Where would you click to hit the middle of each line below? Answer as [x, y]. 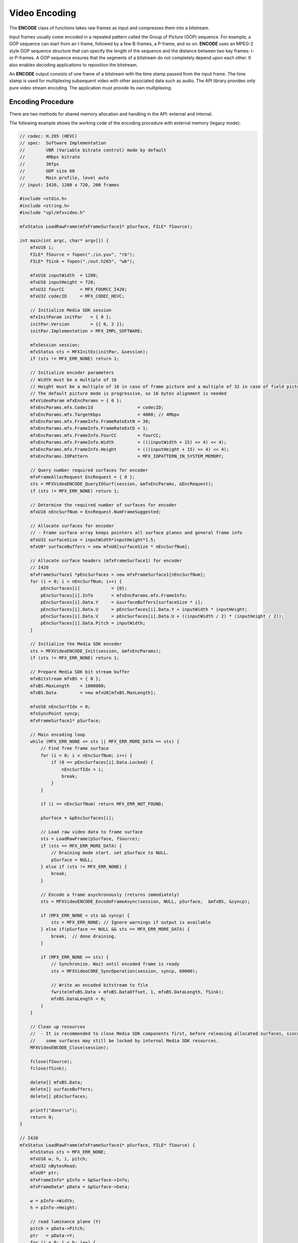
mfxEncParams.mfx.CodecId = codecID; [97, 407]
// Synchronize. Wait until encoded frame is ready [115, 964]
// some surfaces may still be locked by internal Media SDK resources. [124, 1041]
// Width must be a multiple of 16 [73, 380]
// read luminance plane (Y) [66, 1221]
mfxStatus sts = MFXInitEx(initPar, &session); [89, 352]
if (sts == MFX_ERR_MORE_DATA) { [81, 846]
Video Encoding [43, 13]
